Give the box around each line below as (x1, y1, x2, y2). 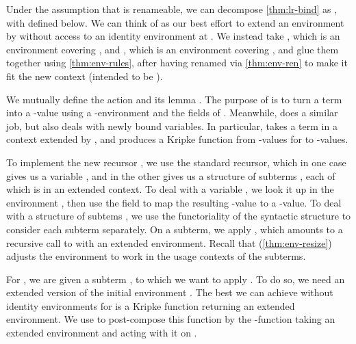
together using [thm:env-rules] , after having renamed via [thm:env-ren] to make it (6, 55, 348, 70)
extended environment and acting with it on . (6, 326, 197, 340)
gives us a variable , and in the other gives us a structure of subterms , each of (6, 168, 335, 183)
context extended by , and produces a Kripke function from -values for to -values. (6, 132, 348, 146)
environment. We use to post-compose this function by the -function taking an (6, 312, 335, 326)
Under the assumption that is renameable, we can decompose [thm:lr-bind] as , (6, 2, 338, 16)
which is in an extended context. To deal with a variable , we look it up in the (6, 182, 334, 196)
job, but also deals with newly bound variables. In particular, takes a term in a (6, 118, 338, 133)
